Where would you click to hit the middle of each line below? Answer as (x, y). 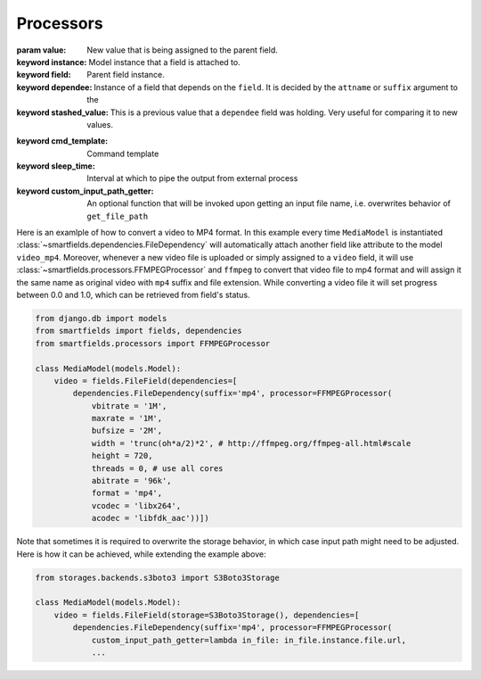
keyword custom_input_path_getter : (85, 191)
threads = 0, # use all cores (157, 468)
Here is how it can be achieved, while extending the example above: (141, 554)
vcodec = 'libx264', (136, 505)
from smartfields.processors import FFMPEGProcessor (153, 343)
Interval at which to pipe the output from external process (192, 178)
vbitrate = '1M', (129, 406)
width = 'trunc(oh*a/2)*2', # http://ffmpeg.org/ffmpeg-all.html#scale (251, 443)
